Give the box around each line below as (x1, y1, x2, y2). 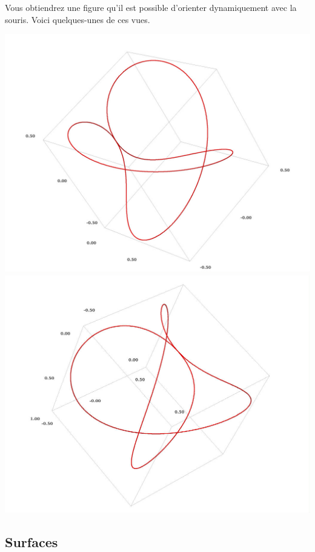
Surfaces (5, 532, 58, 551)
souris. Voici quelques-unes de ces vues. (5, 13, 150, 25)
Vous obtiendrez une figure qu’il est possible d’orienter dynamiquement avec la (5, 1, 297, 13)
